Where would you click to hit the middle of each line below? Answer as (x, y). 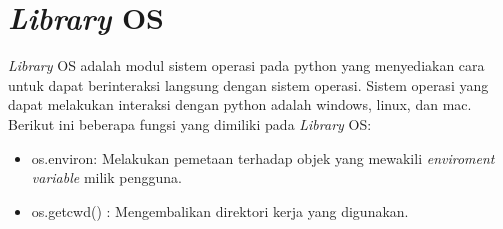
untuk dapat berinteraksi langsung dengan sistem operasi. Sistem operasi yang (248, 84)
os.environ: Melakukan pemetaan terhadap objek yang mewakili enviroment (263, 157)
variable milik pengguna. (106, 177)
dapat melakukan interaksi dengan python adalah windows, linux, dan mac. (240, 104)
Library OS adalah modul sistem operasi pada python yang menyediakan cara (246, 65)
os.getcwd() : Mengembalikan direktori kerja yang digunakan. (220, 210)
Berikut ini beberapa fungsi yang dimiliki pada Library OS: (190, 123)
